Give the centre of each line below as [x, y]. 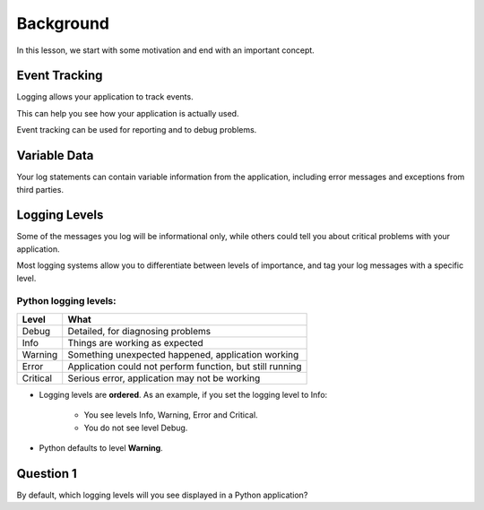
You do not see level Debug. [136, 428]
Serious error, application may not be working [164, 378]
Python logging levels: [66, 301]
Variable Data [55, 156]
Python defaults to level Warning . [101, 447]
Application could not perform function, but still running [185, 366]
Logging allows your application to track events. [105, 97]
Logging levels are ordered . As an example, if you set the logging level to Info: [183, 394]
